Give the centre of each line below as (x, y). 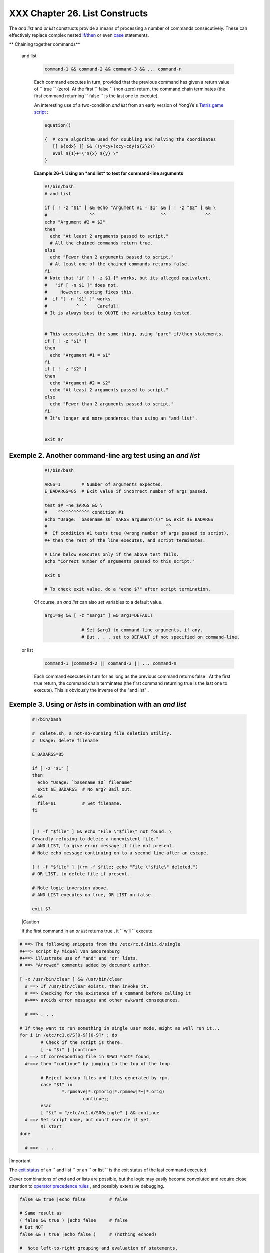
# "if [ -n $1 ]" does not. (82, 285)
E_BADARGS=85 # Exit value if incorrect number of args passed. (126, 491)
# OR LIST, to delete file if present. (81, 874)
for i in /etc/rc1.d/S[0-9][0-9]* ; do (68, 1035)
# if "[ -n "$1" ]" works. (79, 299)
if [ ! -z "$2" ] (66, 369)
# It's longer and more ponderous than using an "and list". (121, 418)
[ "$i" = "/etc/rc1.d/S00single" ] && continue (100, 1112)
